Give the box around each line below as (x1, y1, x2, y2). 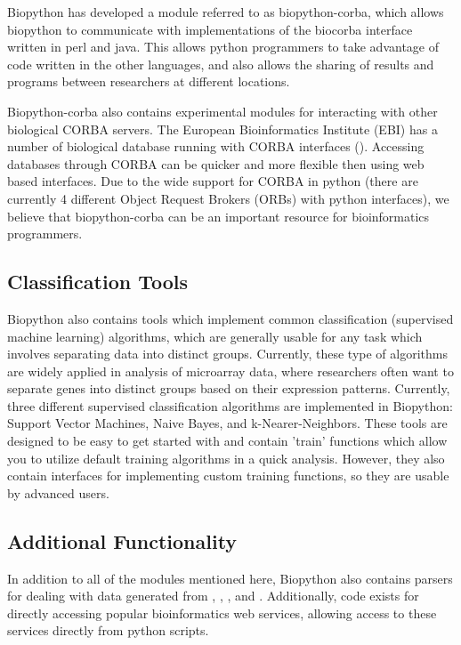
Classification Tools (7, 268, 189, 295)
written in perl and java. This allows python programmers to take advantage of (7, 37, 439, 56)
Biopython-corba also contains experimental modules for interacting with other (7, 101, 438, 120)
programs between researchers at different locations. (7, 72, 290, 91)
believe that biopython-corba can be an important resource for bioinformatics (7, 206, 430, 225)
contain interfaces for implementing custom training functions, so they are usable (7, 466, 449, 485)
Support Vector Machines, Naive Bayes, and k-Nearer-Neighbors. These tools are (7, 414, 448, 432)
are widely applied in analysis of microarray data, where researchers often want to (7, 361, 454, 380)
